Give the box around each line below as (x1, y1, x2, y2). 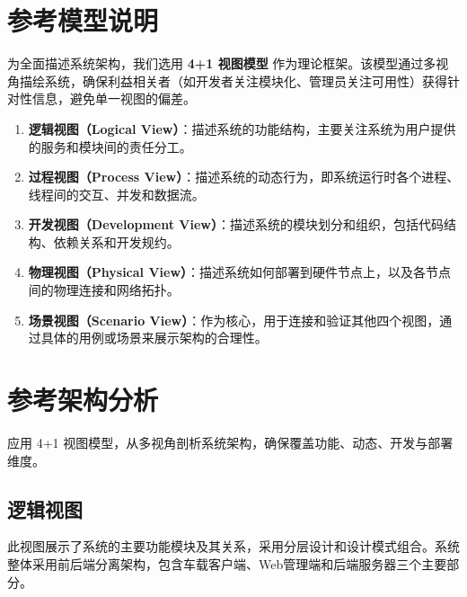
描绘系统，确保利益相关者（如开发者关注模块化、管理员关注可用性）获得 (19, 71, 447, 90)
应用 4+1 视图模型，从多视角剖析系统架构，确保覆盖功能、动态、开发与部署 (7, 432, 454, 451)
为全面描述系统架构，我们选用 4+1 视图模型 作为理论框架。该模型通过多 (7, 54, 436, 73)
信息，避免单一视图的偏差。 (31, 89, 196, 108)
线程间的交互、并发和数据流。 (28, 184, 205, 203)
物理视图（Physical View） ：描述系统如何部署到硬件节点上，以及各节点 (28, 263, 452, 281)
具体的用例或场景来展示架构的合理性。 (40, 328, 268, 347)
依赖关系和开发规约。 (53, 232, 180, 251)
